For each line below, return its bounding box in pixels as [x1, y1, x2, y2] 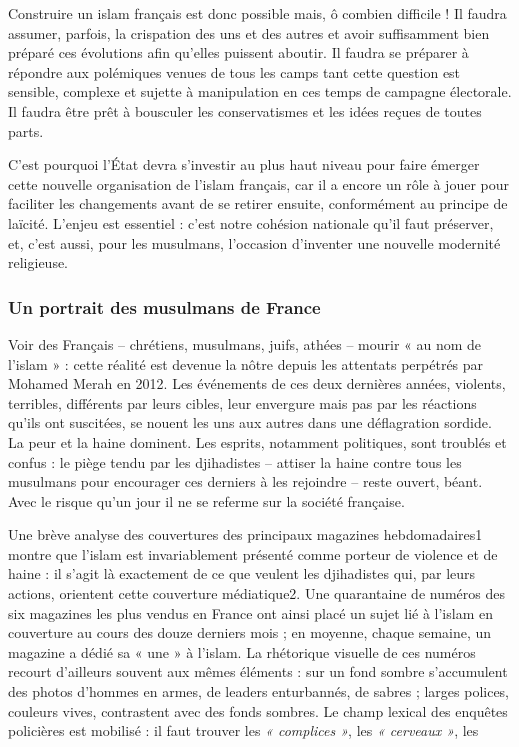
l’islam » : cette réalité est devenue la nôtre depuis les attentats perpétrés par [8, 353, 484, 374]
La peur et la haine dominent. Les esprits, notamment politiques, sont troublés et [8, 431, 507, 452]
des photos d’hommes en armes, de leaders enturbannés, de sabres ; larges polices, [8, 681, 510, 702]
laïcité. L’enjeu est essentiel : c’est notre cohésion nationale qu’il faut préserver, [8, 212, 494, 233]
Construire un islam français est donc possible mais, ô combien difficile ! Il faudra [8, 3, 507, 23]
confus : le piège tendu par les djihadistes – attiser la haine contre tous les [8, 451, 462, 472]
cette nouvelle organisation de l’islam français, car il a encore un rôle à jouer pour [8, 173, 510, 194]
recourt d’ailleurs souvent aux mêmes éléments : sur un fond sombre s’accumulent [8, 661, 508, 682]
